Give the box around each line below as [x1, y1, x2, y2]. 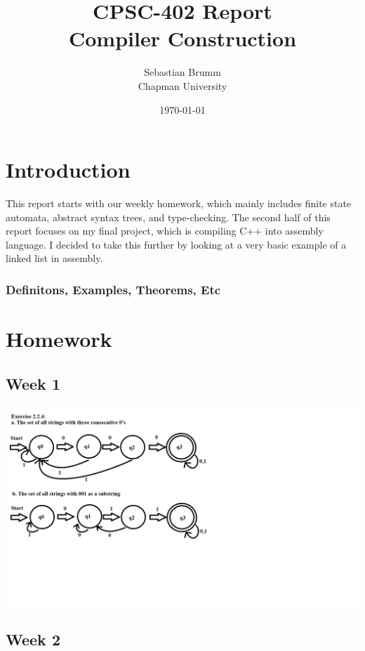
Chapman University [138, 78, 227, 93]
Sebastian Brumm [144, 65, 221, 79]
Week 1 [6, 372, 60, 394]
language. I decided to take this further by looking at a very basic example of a [6, 237, 347, 251]
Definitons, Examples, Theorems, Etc [6, 280, 221, 298]
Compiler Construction [68, 24, 297, 53]
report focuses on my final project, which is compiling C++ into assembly [6, 223, 324, 238]
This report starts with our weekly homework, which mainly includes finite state [6, 196, 352, 211]
